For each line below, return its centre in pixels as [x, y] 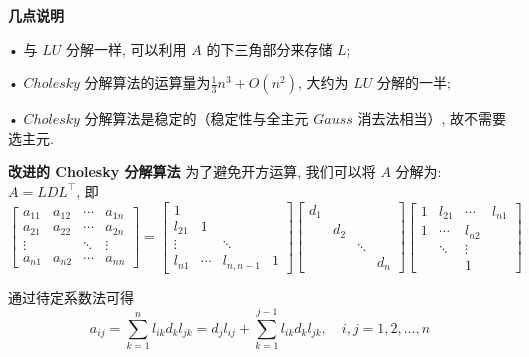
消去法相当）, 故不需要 [432, 118]
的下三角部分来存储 [269, 48]
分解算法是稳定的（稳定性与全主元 [196, 118]
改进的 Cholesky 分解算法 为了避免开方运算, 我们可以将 [192, 171]
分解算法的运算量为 [147, 82]
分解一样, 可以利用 [126, 48]
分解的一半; [413, 82]
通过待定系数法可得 [71, 296]
